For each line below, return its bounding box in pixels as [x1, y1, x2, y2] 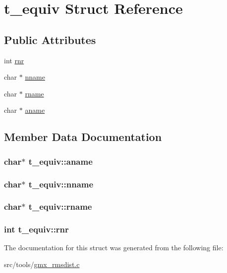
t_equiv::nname [28, 178, 94, 190]
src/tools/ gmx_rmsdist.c [4, 259, 80, 270]
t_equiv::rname [28, 200, 92, 213]
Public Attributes [4, 32, 96, 47]
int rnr [4, 55, 24, 65]
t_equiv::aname [28, 155, 93, 167]
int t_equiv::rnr [4, 223, 69, 235]
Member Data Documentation [4, 129, 162, 144]
